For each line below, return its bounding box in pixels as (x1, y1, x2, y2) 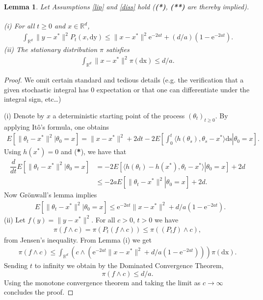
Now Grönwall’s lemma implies (4, 190, 97, 200)
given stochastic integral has (4, 84, 89, 94)
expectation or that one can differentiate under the (96, 84, 250, 94)
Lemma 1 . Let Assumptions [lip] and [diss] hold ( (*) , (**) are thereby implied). (4, 1, 249, 11)
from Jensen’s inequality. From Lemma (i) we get (4, 234, 152, 245)
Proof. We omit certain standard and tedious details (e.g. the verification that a (4, 75, 244, 85)
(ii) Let (4, 214, 26, 224)
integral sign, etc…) (4, 94, 61, 104)
